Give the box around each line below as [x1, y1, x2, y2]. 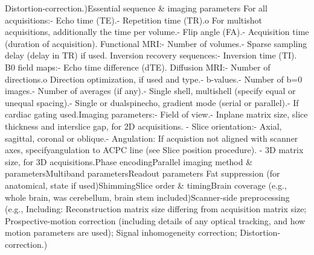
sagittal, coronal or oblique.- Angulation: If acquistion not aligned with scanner [5, 131, 298, 144]
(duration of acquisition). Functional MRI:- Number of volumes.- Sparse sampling [5, 37, 307, 49]
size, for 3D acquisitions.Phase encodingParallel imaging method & [5, 155, 253, 168]
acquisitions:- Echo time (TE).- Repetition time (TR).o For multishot [5, 13, 262, 26]
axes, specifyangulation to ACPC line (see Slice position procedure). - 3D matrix [5, 143, 304, 156]
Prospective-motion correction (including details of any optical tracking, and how [5, 214, 306, 227]
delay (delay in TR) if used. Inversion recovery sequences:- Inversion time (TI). [5, 49, 297, 61]
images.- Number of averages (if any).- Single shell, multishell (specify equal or [5, 84, 296, 97]
